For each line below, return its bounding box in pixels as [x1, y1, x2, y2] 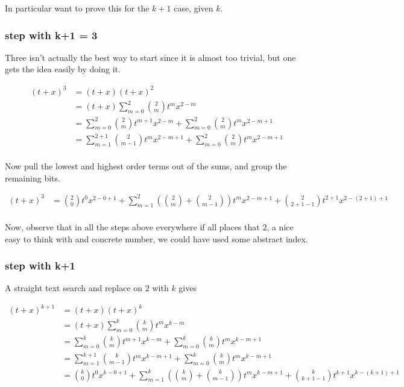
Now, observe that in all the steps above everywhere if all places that [5, 220, 260, 233]
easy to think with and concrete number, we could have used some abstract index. [5, 232, 308, 245]
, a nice [267, 220, 294, 233]
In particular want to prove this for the [5, 2, 150, 14]
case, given [174, 2, 213, 14]
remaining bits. [5, 171, 60, 184]
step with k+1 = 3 [5, 27, 98, 42]
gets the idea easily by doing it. [5, 63, 121, 75]
